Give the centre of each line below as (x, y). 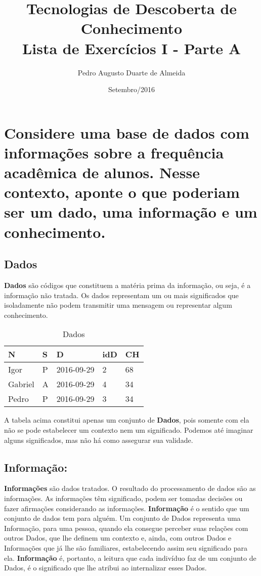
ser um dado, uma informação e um (131, 212)
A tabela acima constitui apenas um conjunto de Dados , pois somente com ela (127, 420)
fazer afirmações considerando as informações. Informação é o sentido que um (127, 508)
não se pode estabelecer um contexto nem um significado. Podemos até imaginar (129, 429)
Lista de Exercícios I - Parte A (132, 48)
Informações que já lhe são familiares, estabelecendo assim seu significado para (126, 547)
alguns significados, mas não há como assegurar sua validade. (99, 440)
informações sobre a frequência (114, 152)
